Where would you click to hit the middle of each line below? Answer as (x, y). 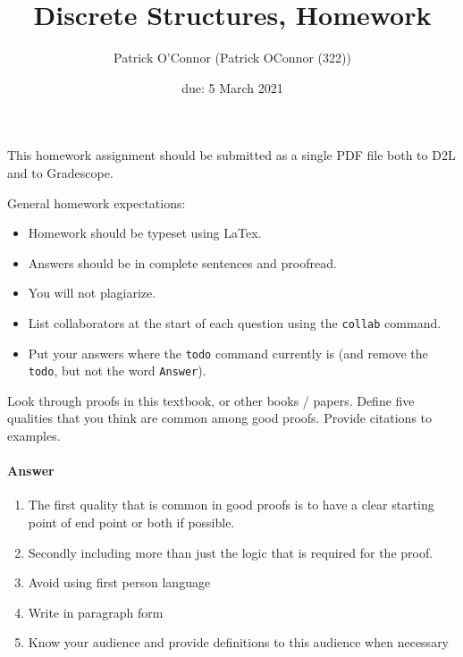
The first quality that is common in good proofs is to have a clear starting (231, 505)
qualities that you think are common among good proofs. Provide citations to (220, 418)
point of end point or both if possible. (131, 522)
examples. (34, 436)
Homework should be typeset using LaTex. (145, 233)
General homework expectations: (97, 202)
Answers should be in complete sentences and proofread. (182, 262)
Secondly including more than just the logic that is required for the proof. (231, 552)
